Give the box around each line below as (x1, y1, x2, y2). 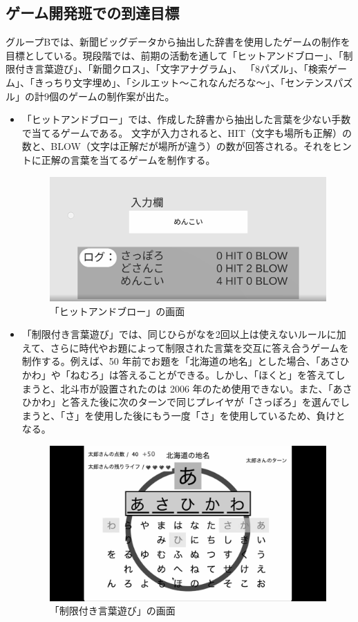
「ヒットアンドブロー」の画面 (49, 303, 185, 318)
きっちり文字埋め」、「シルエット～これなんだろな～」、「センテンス (34, 75, 334, 89)
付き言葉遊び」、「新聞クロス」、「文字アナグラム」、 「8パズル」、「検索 (15, 62, 328, 76)
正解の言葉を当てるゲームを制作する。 (41, 152, 216, 167)
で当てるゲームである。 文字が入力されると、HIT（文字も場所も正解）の (21, 125, 352, 140)
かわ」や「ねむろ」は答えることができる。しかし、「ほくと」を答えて (21, 367, 336, 381)
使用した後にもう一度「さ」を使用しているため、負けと (94, 408, 346, 422)
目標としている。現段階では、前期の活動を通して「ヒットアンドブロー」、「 (6, 48, 343, 62)
